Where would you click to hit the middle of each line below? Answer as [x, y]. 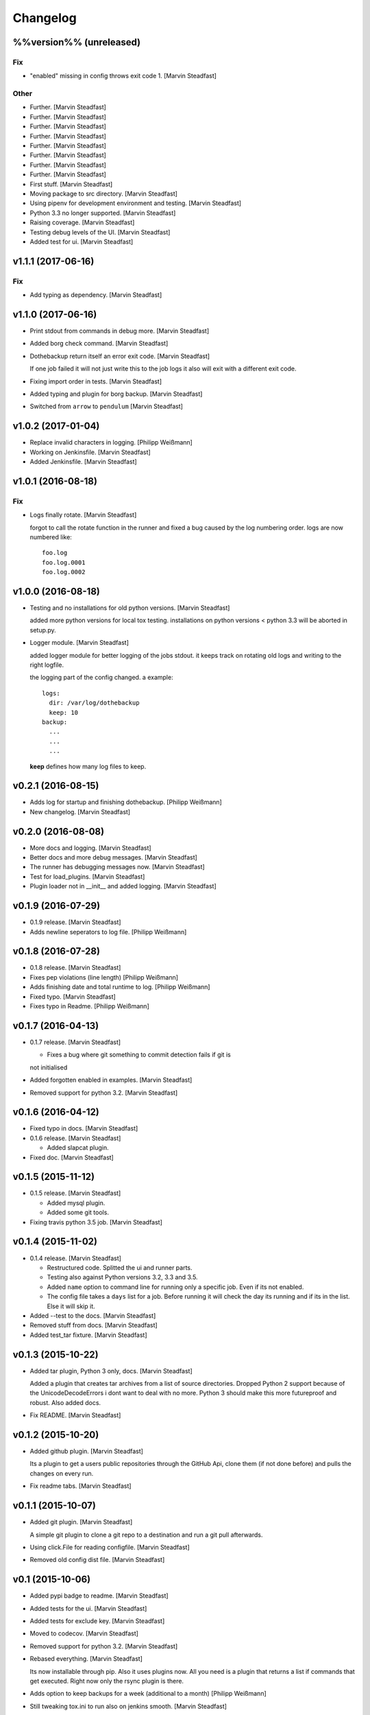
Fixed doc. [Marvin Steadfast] [72, 1157]
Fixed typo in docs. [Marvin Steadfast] [84, 1128]
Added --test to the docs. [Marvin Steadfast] [93, 1315]
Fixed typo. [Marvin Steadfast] [73, 996]
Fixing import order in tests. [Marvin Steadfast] [96, 381]
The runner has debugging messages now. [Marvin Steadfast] [117, 867]
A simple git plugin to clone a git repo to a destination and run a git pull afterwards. [146, 1535]
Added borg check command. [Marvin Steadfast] [99, 344]
